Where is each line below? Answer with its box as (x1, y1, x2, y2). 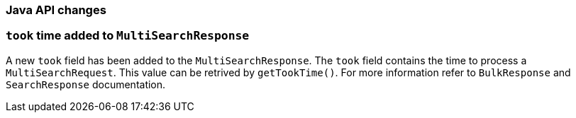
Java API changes (6, 3, 106, 17)
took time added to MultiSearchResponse (6, 28, 250, 43)
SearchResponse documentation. (6, 78, 166, 90)
